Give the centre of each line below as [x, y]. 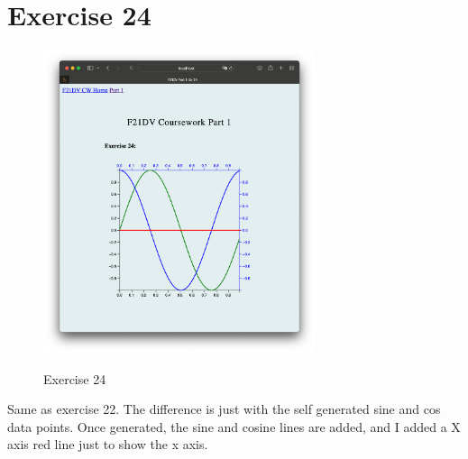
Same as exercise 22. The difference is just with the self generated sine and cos [224, 409]
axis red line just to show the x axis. [108, 444]
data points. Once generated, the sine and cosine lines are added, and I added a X [234, 426]
